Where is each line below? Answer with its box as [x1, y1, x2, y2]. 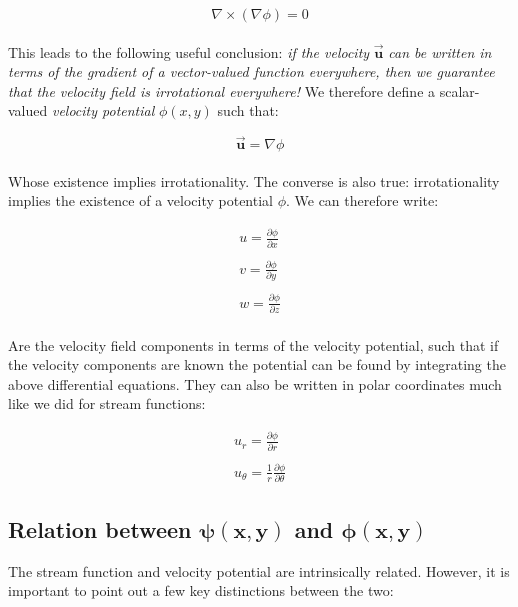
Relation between [8, 513, 192, 544]
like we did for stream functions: [8, 393, 206, 414]
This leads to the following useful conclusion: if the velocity [8, 41, 370, 62]
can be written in [388, 41, 492, 62]
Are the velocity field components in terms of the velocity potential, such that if [8, 334, 499, 355]
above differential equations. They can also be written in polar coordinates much [8, 373, 502, 394]
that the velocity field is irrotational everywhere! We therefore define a [8, 80, 436, 101]
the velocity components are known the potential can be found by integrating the [8, 354, 506, 375]
